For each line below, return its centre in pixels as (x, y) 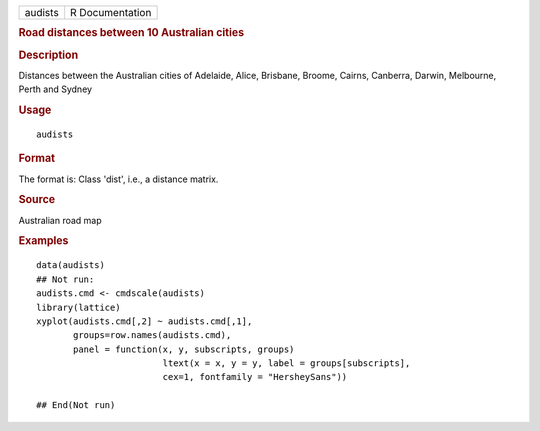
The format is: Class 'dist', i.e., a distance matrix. (118, 179)
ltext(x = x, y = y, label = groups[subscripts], (286, 363)
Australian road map (60, 220)
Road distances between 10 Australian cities (131, 33)
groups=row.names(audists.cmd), (152, 335)
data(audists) (70, 265)
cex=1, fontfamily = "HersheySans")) (255, 377)
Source (37, 200)
